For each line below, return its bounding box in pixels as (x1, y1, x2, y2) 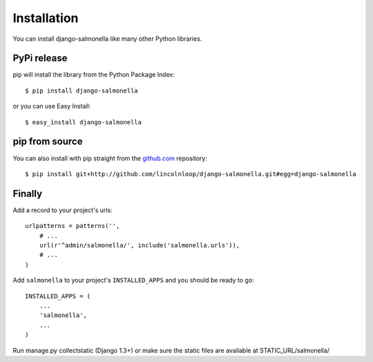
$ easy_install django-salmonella (25, 118, 142, 126)
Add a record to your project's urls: (12, 206, 113, 214)
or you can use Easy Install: (12, 102, 91, 111)
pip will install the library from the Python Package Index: (12, 70, 175, 79)
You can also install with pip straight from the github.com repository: (12, 154, 207, 162)
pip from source (12, 135, 83, 148)
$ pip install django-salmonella (25, 86, 138, 95)
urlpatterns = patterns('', (25, 222, 120, 230)
